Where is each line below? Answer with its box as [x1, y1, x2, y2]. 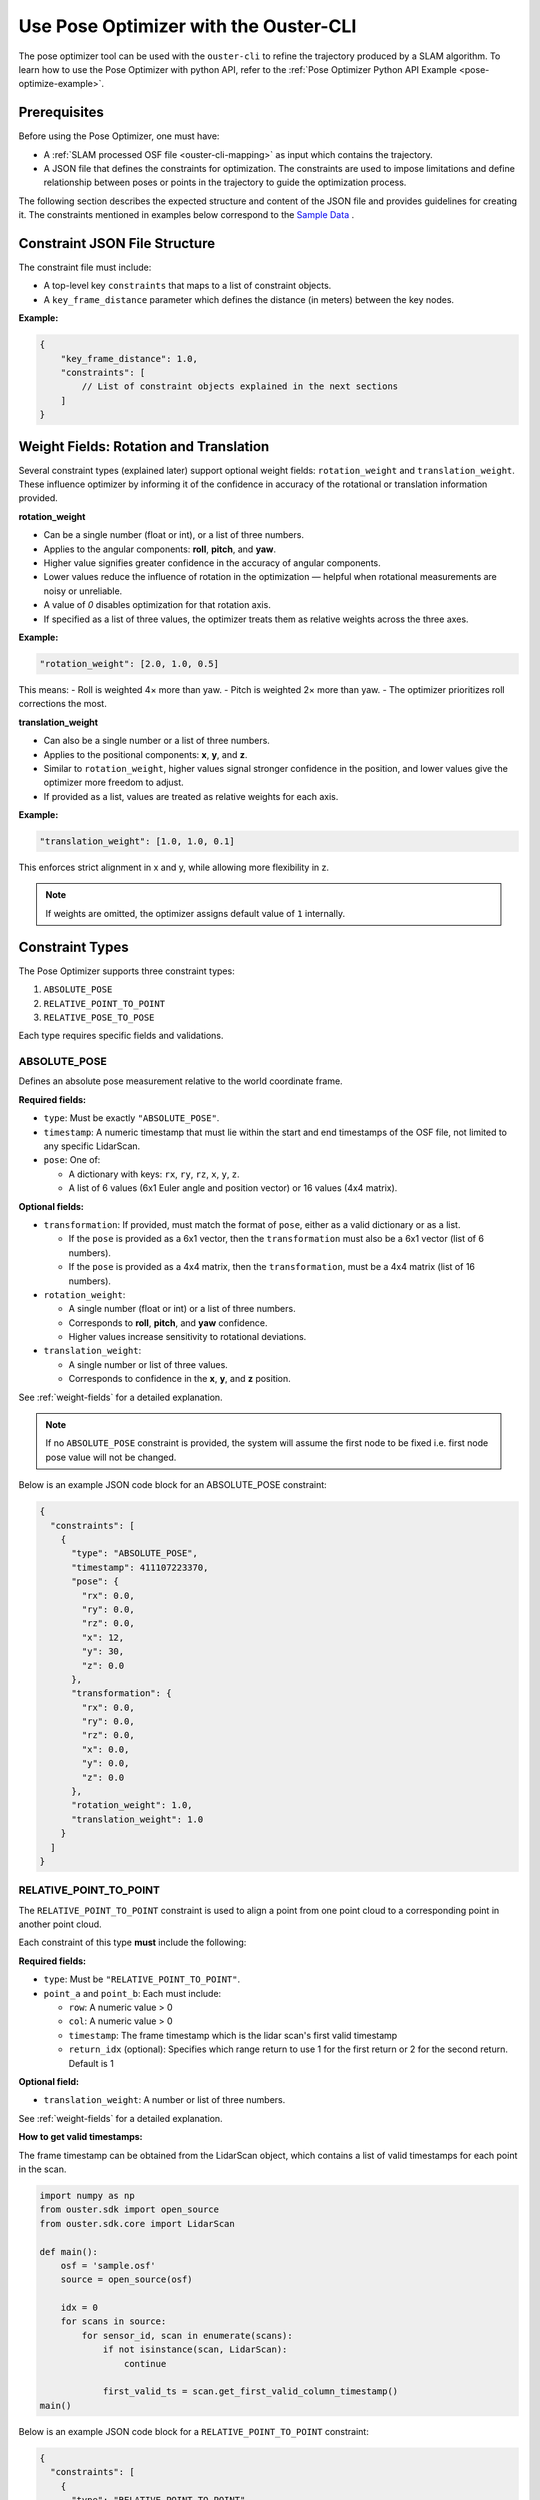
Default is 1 [68, 2057, 114, 2069]
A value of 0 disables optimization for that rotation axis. [43, 599, 272, 611]
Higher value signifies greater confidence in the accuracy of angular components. [43, 557, 382, 569]
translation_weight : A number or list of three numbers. [43, 2094, 286, 2106]
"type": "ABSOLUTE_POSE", [71, 1548, 199, 1559]
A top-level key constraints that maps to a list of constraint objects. [43, 280, 332, 292]
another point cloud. [18, 1918, 102, 1930]
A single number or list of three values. [68, 1358, 229, 1370]
